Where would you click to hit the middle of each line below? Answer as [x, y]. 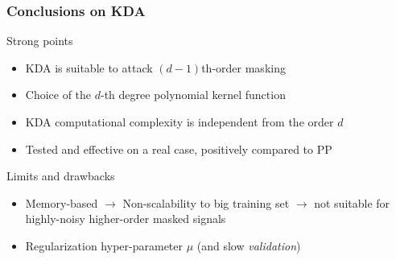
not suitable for [352, 202]
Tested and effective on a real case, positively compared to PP [179, 149]
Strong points [40, 41]
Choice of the [58, 95]
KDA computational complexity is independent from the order [179, 122]
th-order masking [243, 67]
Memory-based [62, 202]
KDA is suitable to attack [89, 67]
